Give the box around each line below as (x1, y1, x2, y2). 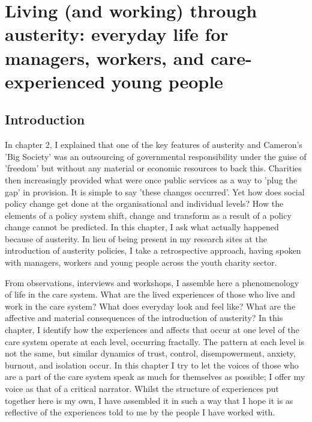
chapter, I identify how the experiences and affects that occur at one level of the (5, 323, 299, 336)
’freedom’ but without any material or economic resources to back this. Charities (5, 162, 302, 174)
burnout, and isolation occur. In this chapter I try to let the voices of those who (5, 358, 299, 371)
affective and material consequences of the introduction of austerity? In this (5, 311, 283, 324)
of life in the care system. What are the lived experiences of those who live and (5, 288, 295, 301)
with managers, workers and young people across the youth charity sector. (5, 256, 277, 269)
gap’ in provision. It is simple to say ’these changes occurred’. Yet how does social (5, 185, 305, 198)
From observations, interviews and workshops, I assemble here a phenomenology (5, 276, 299, 289)
